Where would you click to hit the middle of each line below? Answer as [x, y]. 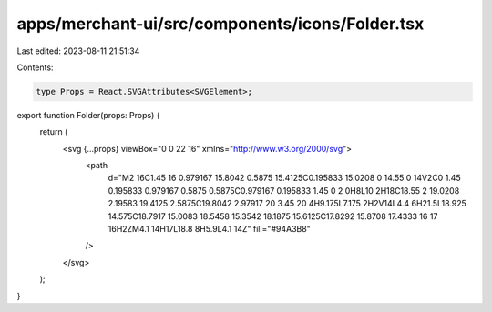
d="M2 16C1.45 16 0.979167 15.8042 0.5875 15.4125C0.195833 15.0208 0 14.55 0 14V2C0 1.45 [284, 178]
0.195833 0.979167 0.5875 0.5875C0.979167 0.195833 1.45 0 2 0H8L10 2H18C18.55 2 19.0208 [284, 190]
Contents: [35, 67]
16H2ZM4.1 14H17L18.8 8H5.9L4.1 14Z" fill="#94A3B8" [210, 229]
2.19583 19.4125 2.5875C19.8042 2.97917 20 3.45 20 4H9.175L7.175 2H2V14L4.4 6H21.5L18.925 [287, 204]
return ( [54, 132]
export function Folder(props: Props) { [88, 115]
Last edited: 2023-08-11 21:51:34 [78, 51]
